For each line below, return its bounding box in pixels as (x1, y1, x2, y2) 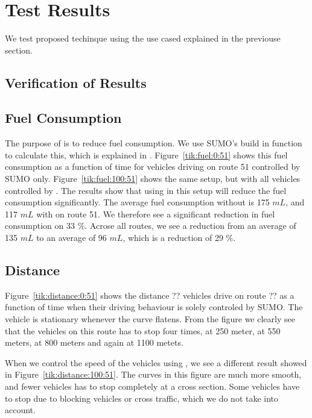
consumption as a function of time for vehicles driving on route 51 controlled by (5, 160, 301, 173)
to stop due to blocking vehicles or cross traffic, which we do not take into (5, 391, 279, 404)
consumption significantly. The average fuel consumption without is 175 (5, 196, 270, 208)
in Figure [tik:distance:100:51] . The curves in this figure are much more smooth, (5, 368, 302, 381)
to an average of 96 (36, 231, 107, 244)
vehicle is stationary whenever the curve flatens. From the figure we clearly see (5, 313, 295, 325)
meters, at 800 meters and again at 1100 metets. (5, 336, 183, 349)
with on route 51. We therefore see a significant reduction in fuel (36, 207, 275, 220)
